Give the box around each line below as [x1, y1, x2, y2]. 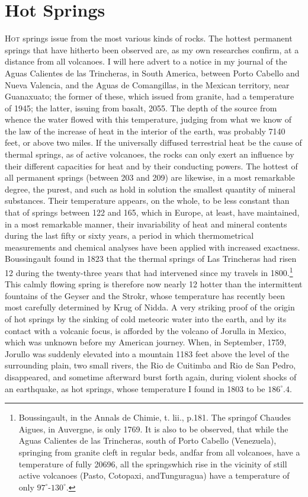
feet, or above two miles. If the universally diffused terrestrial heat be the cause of [5, 136, 302, 149]
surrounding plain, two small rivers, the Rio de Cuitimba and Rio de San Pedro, [5, 359, 296, 371]
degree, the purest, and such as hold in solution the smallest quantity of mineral [5, 182, 296, 195]
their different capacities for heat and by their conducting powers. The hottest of [5, 159, 298, 172]
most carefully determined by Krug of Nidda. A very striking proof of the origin [5, 301, 295, 313]
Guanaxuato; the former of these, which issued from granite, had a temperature [5, 90, 294, 102]
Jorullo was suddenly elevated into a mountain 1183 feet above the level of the [5, 347, 289, 360]
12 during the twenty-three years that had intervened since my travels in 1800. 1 [5, 265, 293, 278]
